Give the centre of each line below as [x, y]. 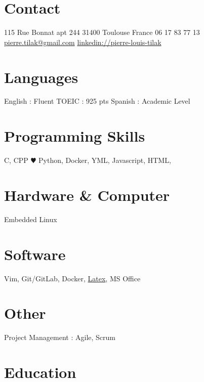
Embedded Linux [31, 219]
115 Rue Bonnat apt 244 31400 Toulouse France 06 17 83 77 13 [102, 32]
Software [35, 254]
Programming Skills [75, 136]
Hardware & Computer [87, 195]
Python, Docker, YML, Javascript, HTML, [105, 160]
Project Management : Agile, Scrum [60, 337]
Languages [41, 77]
